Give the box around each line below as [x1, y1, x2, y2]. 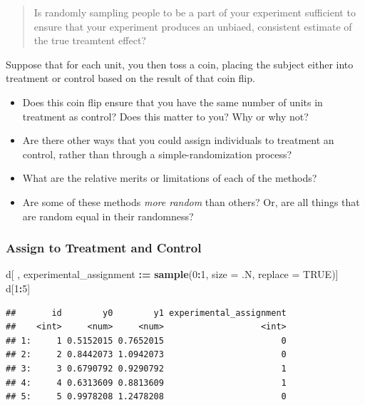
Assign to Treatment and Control [6, 239, 202, 257]
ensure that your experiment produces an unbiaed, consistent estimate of [34, 19, 352, 34]
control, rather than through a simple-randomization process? [22, 146, 292, 161]
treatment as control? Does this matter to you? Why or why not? [22, 108, 309, 123]
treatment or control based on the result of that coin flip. [6, 71, 255, 86]
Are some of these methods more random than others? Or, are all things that [22, 194, 360, 209]
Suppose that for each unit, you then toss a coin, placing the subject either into [6, 56, 354, 71]
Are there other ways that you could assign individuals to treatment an [22, 133, 334, 148]
